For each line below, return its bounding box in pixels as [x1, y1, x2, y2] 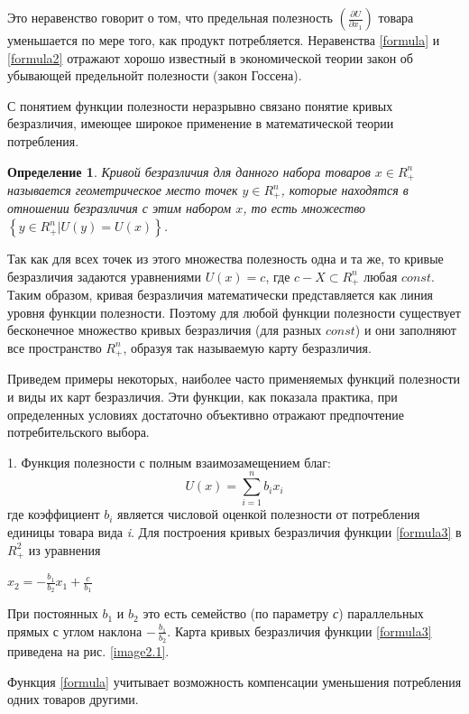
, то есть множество [243, 199, 366, 218]
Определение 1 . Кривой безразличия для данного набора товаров [7, 162, 371, 181]
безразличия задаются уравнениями [7, 266, 201, 285]
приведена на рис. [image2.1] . [7, 642, 170, 661]
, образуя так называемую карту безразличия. [123, 338, 372, 357]
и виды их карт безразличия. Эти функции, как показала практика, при [7, 386, 398, 405]
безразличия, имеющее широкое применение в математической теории [7, 114, 394, 133]
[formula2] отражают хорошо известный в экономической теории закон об [7, 48, 413, 67]
